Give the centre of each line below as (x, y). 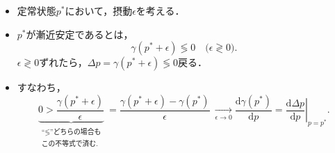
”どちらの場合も (76, 132)
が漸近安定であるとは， (80, 34)
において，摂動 (99, 10)
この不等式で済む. (70, 144)
